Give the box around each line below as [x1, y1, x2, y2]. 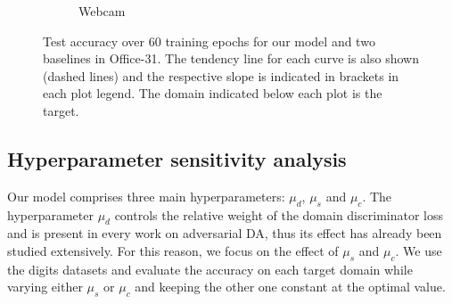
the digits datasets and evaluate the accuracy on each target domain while [7, 259, 413, 278]
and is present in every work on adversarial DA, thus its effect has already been [7, 224, 442, 242]
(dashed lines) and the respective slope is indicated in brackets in [43, 66, 399, 85]
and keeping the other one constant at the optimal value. [135, 277, 446, 296]
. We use [395, 241, 442, 259]
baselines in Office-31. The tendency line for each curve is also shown [43, 49, 419, 68]
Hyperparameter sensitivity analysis [7, 144, 347, 172]
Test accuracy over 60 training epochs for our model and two [43, 31, 375, 50]
